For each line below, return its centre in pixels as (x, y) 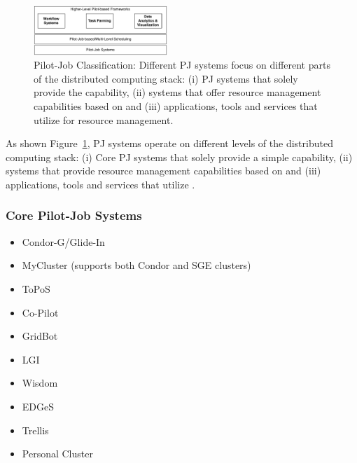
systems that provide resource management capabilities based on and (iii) (163, 171)
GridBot (40, 336)
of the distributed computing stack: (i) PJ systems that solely (166, 78)
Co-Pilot (40, 312)
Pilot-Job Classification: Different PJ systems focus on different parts (182, 65)
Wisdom (40, 383)
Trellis (35, 430)
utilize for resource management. (104, 119)
